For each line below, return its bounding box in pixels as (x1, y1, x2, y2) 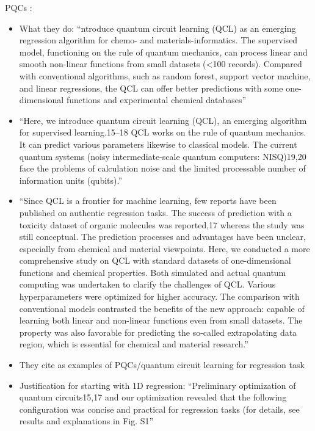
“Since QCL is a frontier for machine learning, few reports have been (19, 194, 277, 207)
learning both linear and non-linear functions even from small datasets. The (19, 314, 303, 327)
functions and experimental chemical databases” (66, 93, 247, 106)
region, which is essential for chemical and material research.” (19, 338, 248, 350)
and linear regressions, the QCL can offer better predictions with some (19, 81, 283, 94)
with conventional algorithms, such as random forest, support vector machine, (19, 69, 311, 82)
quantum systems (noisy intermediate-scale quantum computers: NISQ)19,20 (19, 150, 306, 162)
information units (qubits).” (19, 173, 123, 186)
